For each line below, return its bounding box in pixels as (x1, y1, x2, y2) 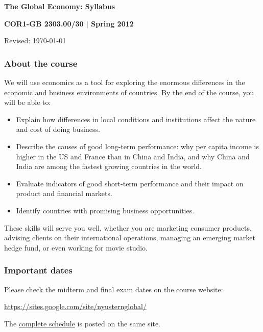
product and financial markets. (16, 188, 112, 199)
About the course (4, 57, 78, 69)
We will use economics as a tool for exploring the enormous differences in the (4, 77, 245, 87)
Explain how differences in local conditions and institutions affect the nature (16, 114, 256, 124)
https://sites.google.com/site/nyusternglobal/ (4, 301, 147, 312)
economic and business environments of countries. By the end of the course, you (4, 87, 254, 97)
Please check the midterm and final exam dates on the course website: (4, 284, 223, 294)
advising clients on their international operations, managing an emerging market (4, 232, 256, 243)
